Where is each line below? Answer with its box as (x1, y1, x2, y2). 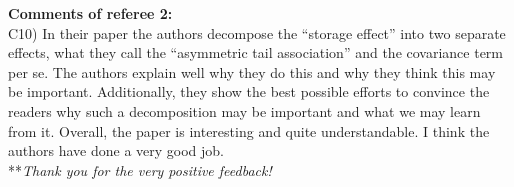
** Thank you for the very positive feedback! (8, 159, 272, 180)
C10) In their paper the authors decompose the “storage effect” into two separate (8, 22, 506, 43)
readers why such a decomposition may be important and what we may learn (8, 100, 481, 121)
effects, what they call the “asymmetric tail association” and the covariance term (8, 42, 504, 63)
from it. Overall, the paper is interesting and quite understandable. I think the (8, 120, 490, 141)
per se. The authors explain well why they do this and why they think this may (8, 61, 496, 82)
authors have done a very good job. (8, 140, 225, 161)
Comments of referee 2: (8, 3, 173, 23)
